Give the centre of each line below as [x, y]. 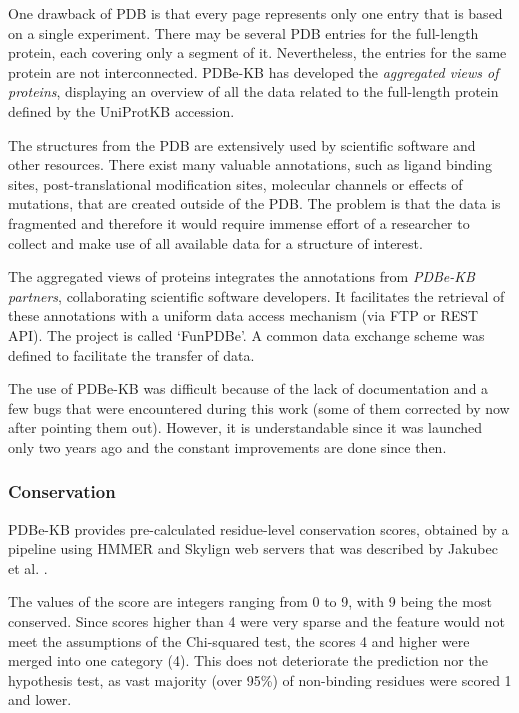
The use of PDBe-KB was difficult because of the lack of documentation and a [248, 388]
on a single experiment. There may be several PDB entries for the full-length [243, 32]
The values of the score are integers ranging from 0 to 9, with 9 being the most [250, 601]
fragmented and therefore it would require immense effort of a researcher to [239, 222]
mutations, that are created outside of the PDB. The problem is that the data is [254, 203]
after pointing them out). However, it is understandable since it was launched [245, 427]
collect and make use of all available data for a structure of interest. [215, 242]
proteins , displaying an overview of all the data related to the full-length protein [253, 91]
